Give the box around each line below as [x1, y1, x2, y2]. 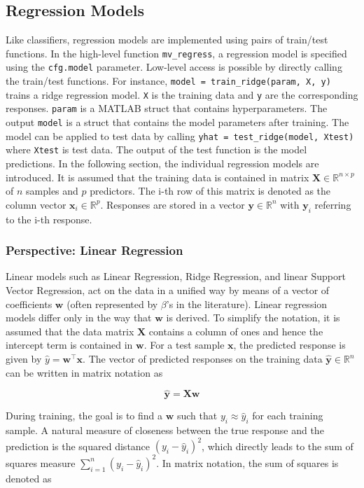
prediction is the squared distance [6, 438, 150, 453]
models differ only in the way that [6, 310, 152, 325]
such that [176, 408, 218, 423]
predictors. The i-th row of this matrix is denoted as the [90, 183, 331, 198]
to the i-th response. [6, 211, 92, 226]
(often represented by [66, 296, 158, 311]
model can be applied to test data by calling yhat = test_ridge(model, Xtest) [6, 128, 354, 143]
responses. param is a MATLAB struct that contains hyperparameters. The [6, 101, 328, 116]
